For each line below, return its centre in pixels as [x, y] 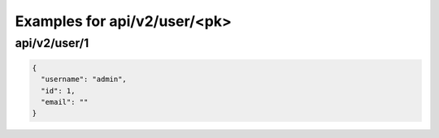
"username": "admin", [84, 80]
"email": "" [65, 102]
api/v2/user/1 [52, 43]
